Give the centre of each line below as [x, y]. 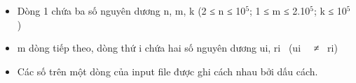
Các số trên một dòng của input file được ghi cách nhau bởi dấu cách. [167, 71]
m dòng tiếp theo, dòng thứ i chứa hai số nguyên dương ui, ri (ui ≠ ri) [177, 48]
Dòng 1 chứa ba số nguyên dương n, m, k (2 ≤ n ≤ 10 [131, 10]
